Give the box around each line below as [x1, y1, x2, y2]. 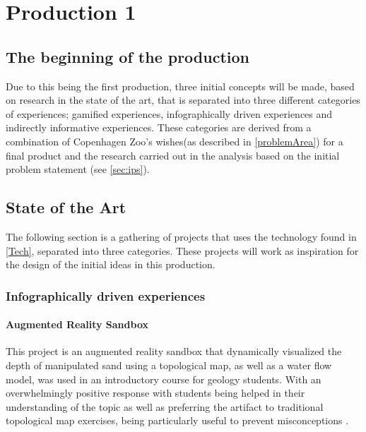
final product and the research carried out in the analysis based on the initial [6, 148, 340, 162]
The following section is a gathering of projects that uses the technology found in [6, 229, 357, 244]
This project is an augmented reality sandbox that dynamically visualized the [6, 344, 342, 359]
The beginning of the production [6, 45, 250, 67]
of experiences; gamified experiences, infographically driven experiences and [6, 106, 333, 121]
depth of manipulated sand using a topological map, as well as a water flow [6, 357, 332, 372]
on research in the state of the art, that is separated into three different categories [6, 92, 360, 107]
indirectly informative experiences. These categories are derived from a [6, 120, 312, 135]
